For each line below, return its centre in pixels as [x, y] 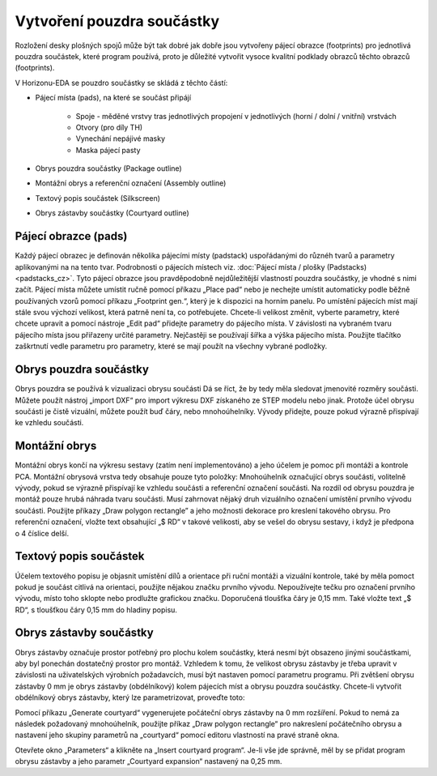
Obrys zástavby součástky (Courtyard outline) [112, 213]
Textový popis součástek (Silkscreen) [98, 198]
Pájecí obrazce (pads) [71, 236]
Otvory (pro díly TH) [109, 127]
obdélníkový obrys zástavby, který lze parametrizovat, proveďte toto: [130, 697]
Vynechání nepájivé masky [121, 139]
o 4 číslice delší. [42, 533]
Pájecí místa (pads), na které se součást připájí [113, 98]
